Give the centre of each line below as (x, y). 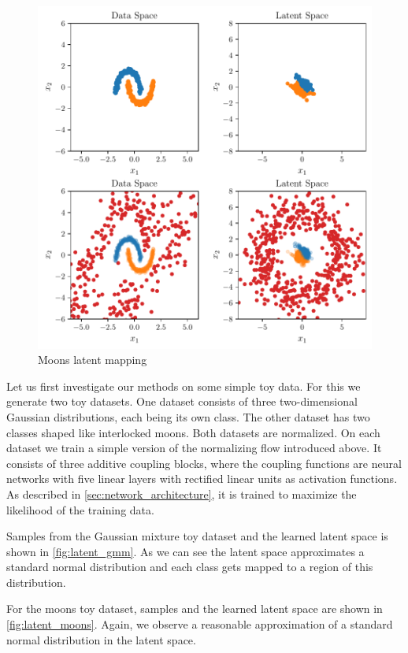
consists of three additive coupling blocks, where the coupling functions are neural (204, 463)
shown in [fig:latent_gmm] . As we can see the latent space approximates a (185, 551)
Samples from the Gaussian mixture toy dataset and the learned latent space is (197, 536)
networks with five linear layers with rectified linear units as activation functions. (202, 479)
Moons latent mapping (93, 360)
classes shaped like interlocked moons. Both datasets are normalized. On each (193, 432)
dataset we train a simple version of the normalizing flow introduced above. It (194, 448)
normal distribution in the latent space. (101, 639)
